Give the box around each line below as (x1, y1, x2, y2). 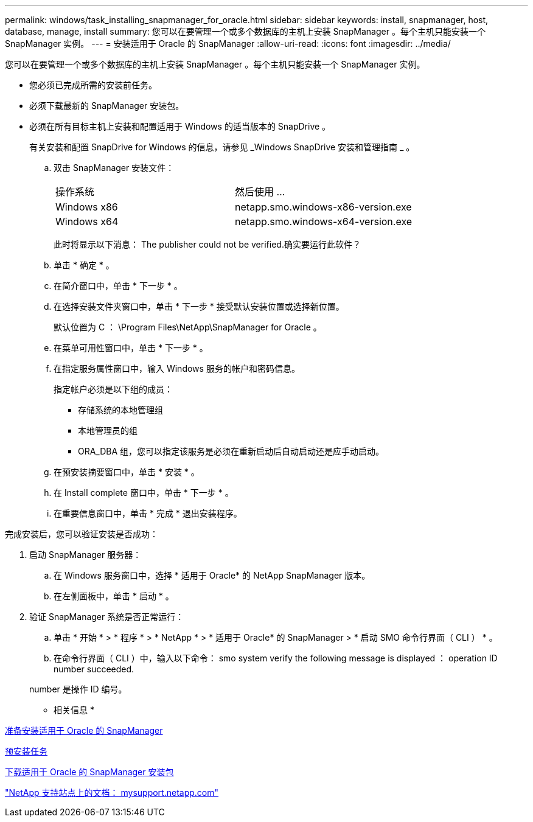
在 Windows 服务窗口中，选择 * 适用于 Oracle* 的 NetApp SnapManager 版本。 (54, 570, 371, 580)
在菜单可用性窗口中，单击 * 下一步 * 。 (54, 343, 208, 353)
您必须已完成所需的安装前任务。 (29, 80, 157, 90)
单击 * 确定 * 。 (54, 260, 114, 270)
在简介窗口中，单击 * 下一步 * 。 (54, 280, 183, 291)
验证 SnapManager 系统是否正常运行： (29, 611, 184, 622)
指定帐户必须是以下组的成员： (54, 384, 173, 394)
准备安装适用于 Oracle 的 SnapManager (5, 725, 163, 736)
